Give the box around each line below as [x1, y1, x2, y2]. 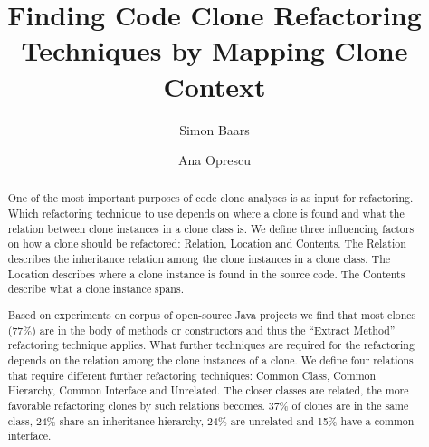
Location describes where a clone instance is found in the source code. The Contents [7, 266, 405, 281]
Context [163, 67, 266, 104]
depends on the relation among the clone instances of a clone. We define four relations [7, 352, 414, 367]
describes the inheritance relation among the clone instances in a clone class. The [7, 251, 391, 267]
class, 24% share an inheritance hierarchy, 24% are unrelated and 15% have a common [7, 413, 415, 428]
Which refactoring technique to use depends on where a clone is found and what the [7, 206, 405, 221]
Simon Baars [179, 120, 250, 139]
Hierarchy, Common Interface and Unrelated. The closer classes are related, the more [7, 383, 409, 398]
